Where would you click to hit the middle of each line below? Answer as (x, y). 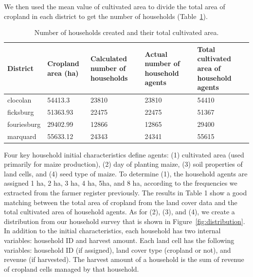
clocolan (19, 100)
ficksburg (21, 112)
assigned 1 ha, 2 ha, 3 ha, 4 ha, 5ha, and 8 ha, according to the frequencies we (121, 183)
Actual (156, 54)
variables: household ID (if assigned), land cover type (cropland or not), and (117, 250)
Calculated (109, 59)
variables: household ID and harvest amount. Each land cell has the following (119, 240)
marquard (22, 136)
